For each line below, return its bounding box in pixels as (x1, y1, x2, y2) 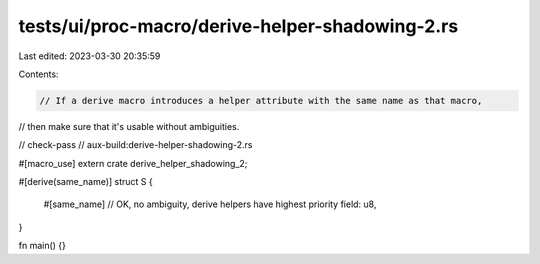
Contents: (18, 68, 59, 80)
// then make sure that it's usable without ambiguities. (18, 120, 240, 132)
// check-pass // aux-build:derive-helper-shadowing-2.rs (18, 139, 254, 151)
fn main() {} (18, 240, 67, 252)
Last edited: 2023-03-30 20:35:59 (18, 50, 161, 62)
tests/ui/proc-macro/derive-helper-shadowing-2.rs (18, 15, 459, 37)
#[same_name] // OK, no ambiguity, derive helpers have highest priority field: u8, (43, 198, 377, 210)
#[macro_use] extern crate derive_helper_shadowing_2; (18, 157, 248, 169)
